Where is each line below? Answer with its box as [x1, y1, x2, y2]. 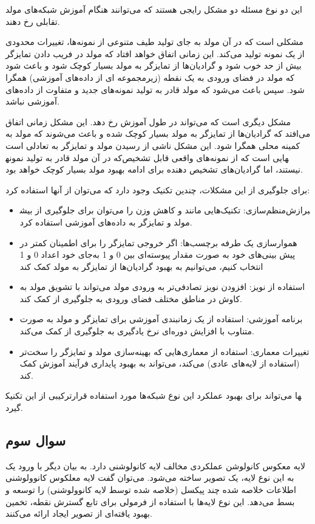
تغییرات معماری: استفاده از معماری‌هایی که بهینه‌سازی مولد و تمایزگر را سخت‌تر [19, 345, 310, 357]
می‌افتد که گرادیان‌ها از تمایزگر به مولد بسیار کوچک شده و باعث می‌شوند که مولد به [5, 127, 311, 140]
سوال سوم [5, 431, 66, 450]
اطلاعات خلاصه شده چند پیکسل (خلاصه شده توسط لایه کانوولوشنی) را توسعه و [5, 483, 296, 496]
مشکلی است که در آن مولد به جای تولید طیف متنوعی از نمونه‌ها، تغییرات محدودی [5, 35, 303, 48]
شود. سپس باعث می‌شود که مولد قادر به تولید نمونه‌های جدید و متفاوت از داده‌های [5, 83, 305, 95]
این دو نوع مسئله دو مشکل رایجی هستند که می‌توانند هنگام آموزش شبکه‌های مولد [5, 3, 302, 15]
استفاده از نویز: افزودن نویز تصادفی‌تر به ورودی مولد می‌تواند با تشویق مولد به [19, 280, 305, 293]
